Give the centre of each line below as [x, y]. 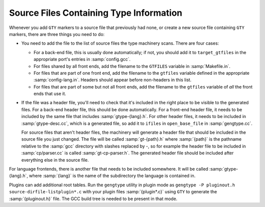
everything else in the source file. [55, 160]
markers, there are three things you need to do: [57, 34]
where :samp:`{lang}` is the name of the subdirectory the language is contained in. [112, 176]
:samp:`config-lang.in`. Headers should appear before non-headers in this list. [112, 80]
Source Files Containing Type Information [96, 13]
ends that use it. [50, 94]
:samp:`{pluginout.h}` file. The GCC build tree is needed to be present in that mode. [93, 199]
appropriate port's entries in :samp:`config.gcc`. [82, 59]
